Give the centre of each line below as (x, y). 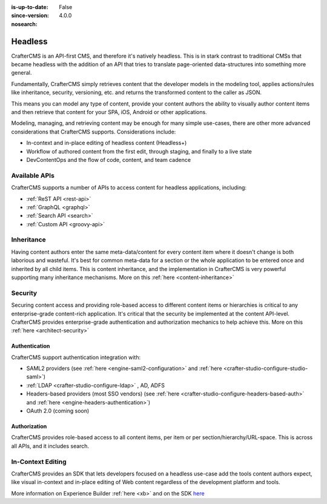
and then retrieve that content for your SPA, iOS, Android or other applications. (109, 112)
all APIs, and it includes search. (50, 446)
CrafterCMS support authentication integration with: (76, 357)
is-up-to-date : (30, 7)
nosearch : (24, 24)
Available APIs (33, 175)
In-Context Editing (39, 462)
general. (21, 73)
